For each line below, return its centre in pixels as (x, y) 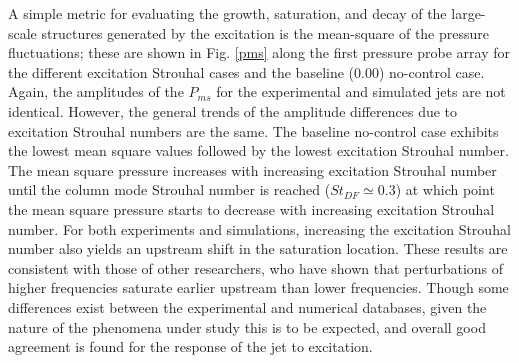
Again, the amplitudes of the (96, 91)
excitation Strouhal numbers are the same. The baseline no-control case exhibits (253, 130)
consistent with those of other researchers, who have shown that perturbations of (256, 267)
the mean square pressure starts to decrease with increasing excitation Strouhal (251, 208)
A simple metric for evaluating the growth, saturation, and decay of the (227, 13)
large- (468, 13)
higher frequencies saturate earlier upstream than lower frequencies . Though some (258, 287)
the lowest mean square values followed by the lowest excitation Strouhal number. (258, 150)
